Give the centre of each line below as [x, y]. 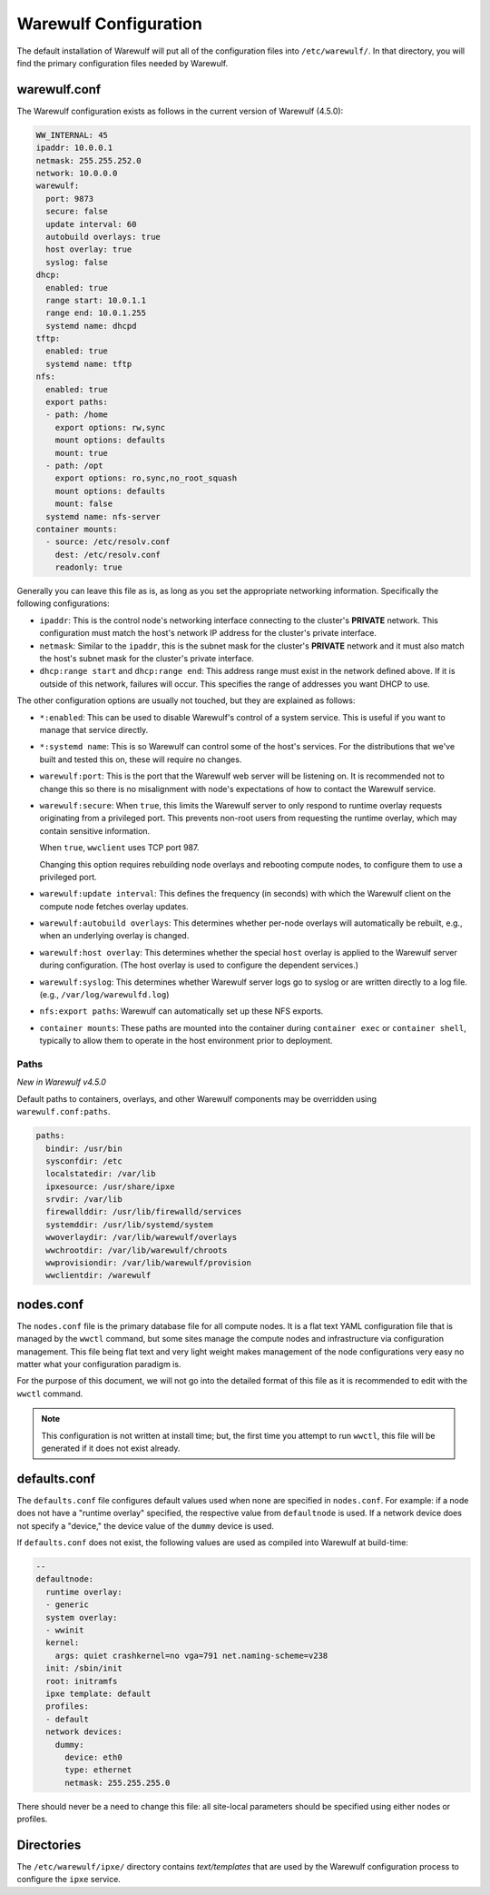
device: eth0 [93, 1757]
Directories [49, 1845]
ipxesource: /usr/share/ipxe [111, 1186]
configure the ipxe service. [69, 1880]
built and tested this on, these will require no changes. [141, 759]
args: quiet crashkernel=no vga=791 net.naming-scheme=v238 [191, 1655]
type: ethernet [98, 1770]
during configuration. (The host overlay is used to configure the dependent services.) [199, 965]
